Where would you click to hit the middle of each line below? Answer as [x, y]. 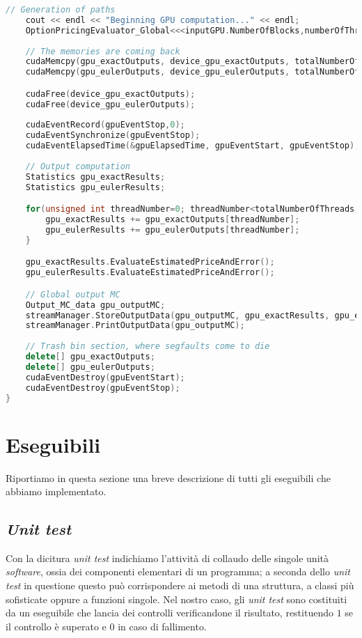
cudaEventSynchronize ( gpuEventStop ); [113, 135]
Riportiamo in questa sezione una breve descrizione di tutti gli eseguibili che [168, 477]
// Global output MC [73, 294]
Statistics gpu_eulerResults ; [95, 187]
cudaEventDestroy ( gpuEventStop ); [103, 388]
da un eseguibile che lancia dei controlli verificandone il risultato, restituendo [170, 613]
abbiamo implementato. [56, 491]
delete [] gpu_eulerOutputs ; [90, 367]
